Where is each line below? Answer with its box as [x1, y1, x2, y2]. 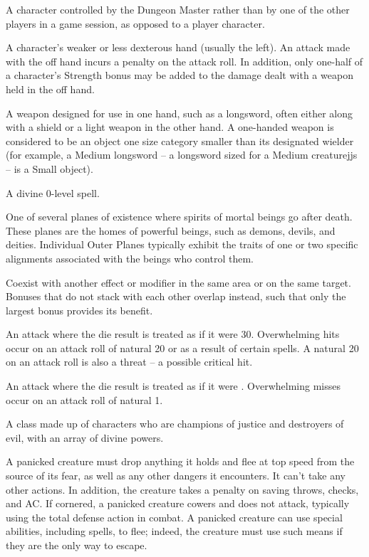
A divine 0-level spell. [6, 185, 100, 200]
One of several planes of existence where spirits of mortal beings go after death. [6, 209, 353, 224]
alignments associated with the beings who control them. [6, 250, 254, 265]
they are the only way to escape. [6, 538, 147, 552]
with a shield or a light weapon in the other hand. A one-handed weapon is [6, 120, 334, 134]
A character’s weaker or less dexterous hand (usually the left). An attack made [6, 40, 350, 55]
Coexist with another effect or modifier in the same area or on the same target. [6, 275, 351, 290]
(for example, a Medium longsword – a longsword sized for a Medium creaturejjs [6, 147, 358, 162]
